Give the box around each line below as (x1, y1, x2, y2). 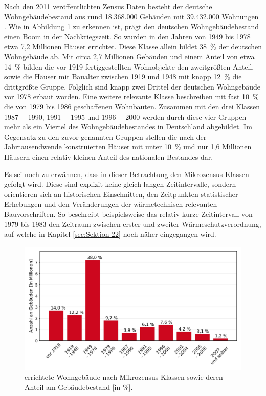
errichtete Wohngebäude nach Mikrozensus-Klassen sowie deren (25, 371, 223, 382)
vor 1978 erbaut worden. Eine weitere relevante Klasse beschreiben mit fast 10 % (4, 91, 259, 102)
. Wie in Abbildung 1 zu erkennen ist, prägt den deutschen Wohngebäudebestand (4, 21, 259, 32)
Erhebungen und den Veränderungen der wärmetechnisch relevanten (4, 199, 217, 209)
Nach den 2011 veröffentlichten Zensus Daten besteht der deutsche (4, 1, 212, 11)
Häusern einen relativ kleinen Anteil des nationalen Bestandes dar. (4, 151, 213, 162)
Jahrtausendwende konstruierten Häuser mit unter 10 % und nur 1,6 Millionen (4, 141, 252, 152)
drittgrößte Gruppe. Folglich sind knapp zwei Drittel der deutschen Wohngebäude (4, 81, 261, 92)
